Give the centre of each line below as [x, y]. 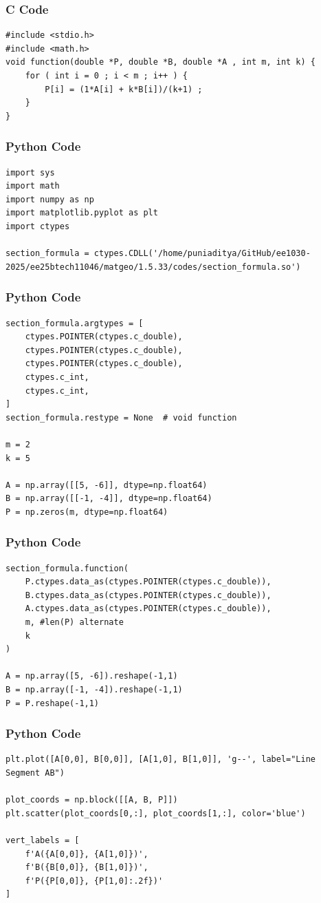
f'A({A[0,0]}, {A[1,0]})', [87, 854]
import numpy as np [50, 199]
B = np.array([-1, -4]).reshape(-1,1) [94, 690]
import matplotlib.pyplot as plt [82, 213]
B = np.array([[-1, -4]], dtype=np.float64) [109, 499]
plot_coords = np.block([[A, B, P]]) [92, 800]
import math [33, 186]
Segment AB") [35, 773]
